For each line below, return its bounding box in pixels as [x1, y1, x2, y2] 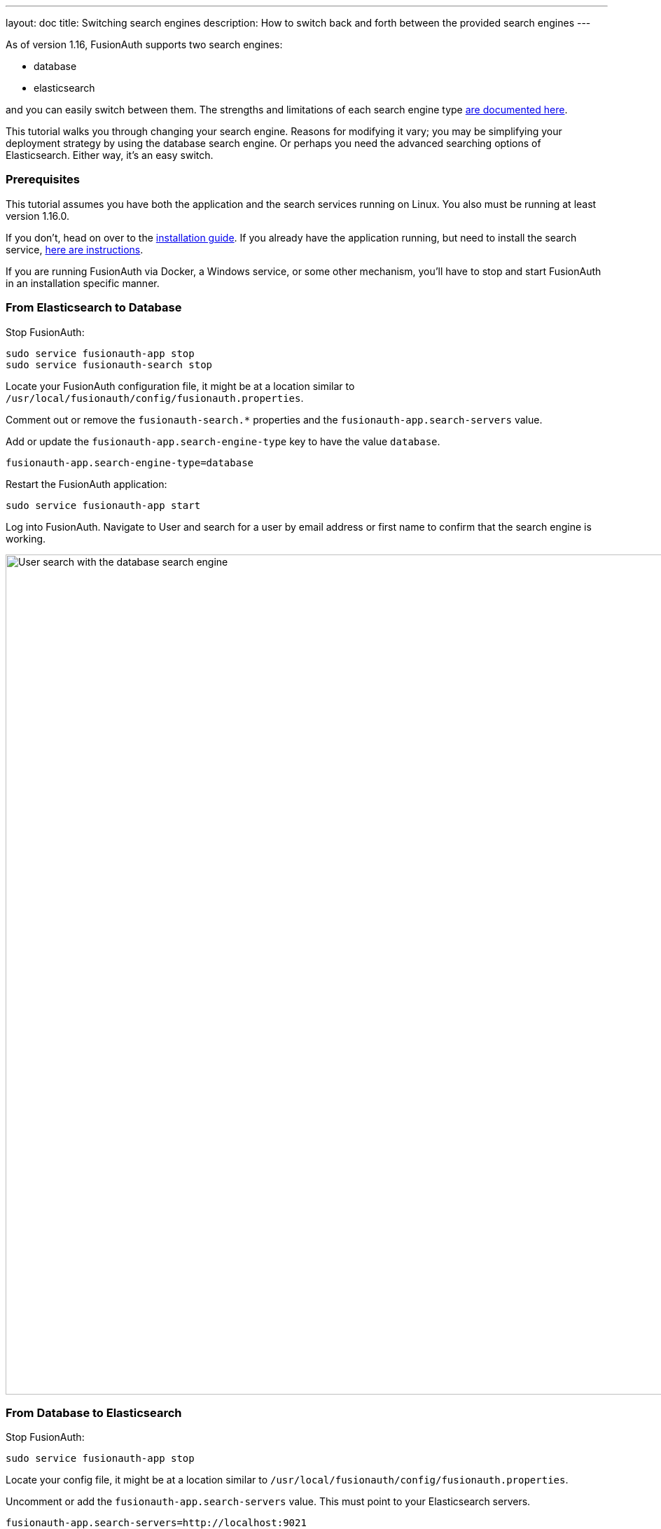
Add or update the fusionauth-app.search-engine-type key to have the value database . [6, 435, 440, 447]
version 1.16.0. [6, 209, 70, 222]
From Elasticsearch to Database [6, 300, 182, 315]
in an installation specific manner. [6, 277, 160, 289]
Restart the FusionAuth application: [6, 477, 167, 490]
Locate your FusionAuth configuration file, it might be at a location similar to [6, 379, 355, 392]
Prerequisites [6, 172, 80, 187]
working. [6, 532, 46, 545]
